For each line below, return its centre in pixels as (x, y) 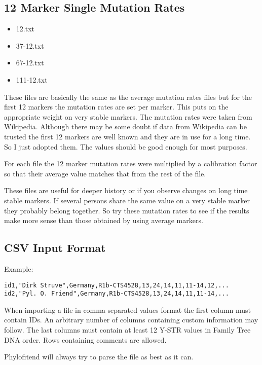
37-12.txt (30, 45)
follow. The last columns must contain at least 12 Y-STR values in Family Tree (127, 330)
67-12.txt (30, 63)
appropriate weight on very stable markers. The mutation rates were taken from (128, 116)
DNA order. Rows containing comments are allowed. (85, 339)
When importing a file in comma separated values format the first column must (127, 309)
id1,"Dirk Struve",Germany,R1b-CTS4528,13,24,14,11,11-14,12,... (117, 285)
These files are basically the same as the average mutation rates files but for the (128, 97)
